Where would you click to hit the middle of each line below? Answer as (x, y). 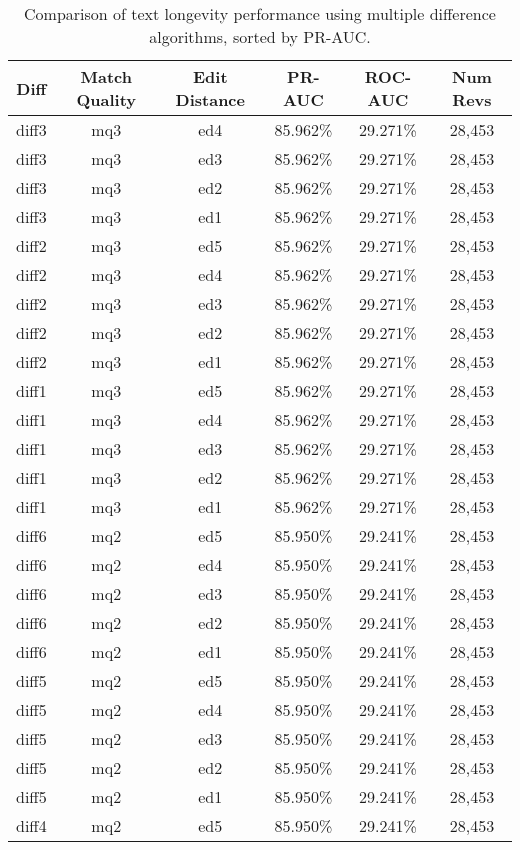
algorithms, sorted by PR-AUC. (260, 36)
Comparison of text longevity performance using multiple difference (260, 13)
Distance (210, 99)
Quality (106, 99)
